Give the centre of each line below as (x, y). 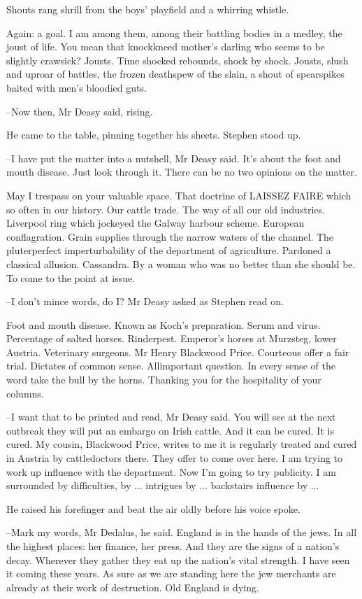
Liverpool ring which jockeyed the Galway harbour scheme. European (155, 223)
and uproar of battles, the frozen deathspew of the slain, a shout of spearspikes (175, 74)
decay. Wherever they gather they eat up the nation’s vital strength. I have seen (178, 559)
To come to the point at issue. (71, 277)
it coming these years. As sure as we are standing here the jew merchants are (171, 573)
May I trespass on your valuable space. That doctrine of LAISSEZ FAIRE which (179, 195)
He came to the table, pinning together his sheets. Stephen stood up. (154, 135)
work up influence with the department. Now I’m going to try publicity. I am (171, 471)
